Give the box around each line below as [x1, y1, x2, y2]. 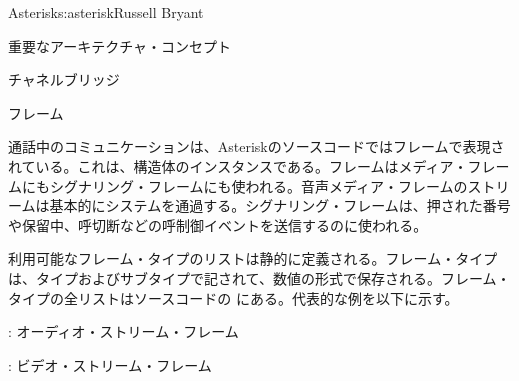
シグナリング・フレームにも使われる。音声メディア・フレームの [49, 175, 468, 196]
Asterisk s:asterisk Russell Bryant [8, 2, 204, 22]
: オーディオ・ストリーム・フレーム [8, 321, 239, 342]
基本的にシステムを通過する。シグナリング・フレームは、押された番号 [49, 195, 511, 216]
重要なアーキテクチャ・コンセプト [8, 35, 232, 56]
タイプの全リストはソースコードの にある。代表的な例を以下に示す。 [8, 287, 459, 308]
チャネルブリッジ [8, 69, 120, 90]
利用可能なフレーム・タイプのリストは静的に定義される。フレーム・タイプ [8, 248, 498, 269]
